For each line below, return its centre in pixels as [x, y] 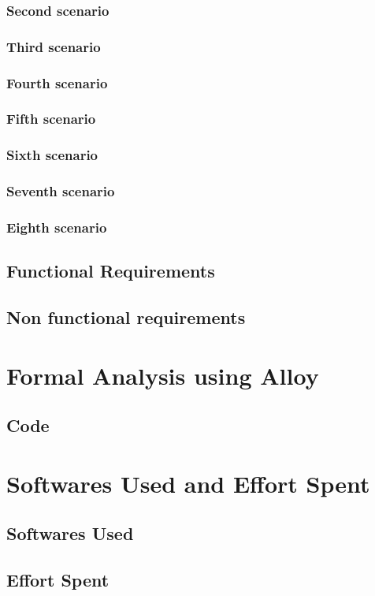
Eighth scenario [57, 227]
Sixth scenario [52, 155]
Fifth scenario [51, 119]
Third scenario [54, 46]
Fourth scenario [57, 82]
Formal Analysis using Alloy [163, 375]
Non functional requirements [126, 317]
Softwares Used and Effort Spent [188, 483]
